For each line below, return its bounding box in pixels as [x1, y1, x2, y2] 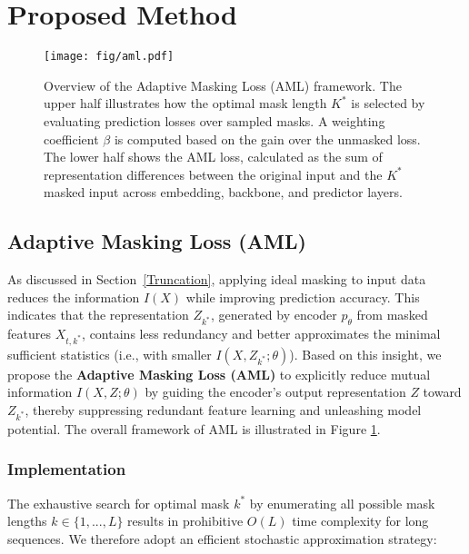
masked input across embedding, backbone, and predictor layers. [44, 183, 403, 202]
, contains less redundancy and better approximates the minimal [82, 324, 441, 343]
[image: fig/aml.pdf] [44, 50, 175, 64]
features [7, 324, 51, 343]
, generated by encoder [210, 305, 337, 324]
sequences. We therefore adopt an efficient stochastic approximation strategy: [7, 529, 437, 548]
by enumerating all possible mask [249, 493, 435, 512]
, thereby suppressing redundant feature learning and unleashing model [25, 401, 422, 420]
